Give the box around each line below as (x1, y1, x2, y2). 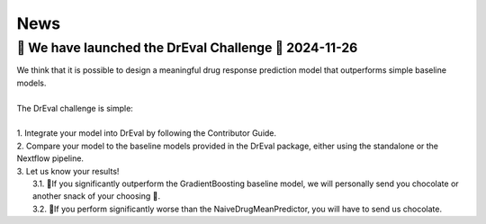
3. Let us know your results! (16, 166, 120, 176)
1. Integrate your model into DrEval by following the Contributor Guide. (16, 128, 277, 139)
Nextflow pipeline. (16, 153, 85, 164)
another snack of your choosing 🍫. (32, 191, 161, 202)
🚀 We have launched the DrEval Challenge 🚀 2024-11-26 (16, 40, 358, 56)
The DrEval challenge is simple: (16, 103, 134, 113)
